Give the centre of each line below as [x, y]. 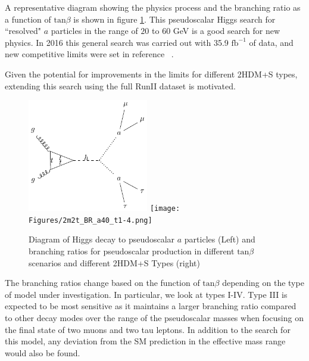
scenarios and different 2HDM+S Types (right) [114, 262]
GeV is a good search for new [227, 31]
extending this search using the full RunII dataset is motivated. [120, 85]
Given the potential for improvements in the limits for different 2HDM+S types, [151, 74]
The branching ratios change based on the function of [102, 283]
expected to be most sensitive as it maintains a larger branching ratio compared [151, 306]
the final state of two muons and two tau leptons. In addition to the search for [148, 329]
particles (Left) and [220, 239]
